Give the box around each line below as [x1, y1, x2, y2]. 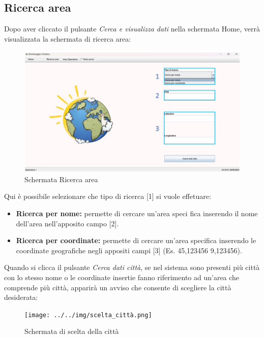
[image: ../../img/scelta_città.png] [24, 311, 152, 319]
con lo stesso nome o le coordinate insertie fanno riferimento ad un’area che [4, 272, 240, 283]
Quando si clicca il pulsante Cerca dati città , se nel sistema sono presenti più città [4, 262, 260, 273]
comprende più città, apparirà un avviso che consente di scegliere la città [4, 282, 231, 292]
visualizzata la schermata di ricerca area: [4, 33, 131, 44]
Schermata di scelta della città [24, 326, 119, 336]
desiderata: [4, 292, 38, 302]
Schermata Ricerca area [24, 174, 98, 184]
